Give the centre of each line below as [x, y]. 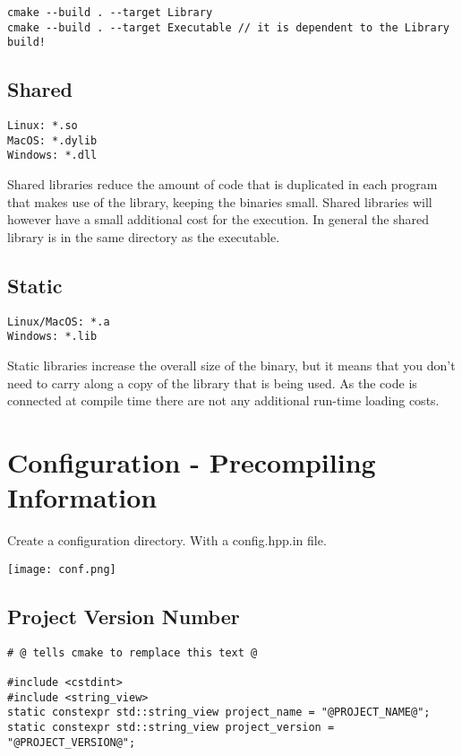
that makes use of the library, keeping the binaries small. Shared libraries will [220, 201]
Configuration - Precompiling [192, 462]
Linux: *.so [43, 126]
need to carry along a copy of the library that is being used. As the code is [212, 382]
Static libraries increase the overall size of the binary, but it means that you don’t [231, 365]
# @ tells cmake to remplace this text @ [133, 652]
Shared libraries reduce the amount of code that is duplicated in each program [222, 184]
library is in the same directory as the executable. [144, 236]
